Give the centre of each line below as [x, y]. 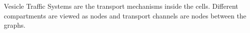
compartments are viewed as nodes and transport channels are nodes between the [125, 15]
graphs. [15, 25]
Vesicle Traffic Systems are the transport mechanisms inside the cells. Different [121, 6]
